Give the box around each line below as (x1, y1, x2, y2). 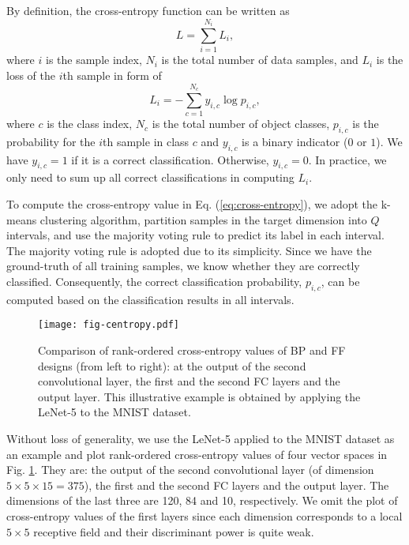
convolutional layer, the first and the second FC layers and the (38, 373, 340, 389)
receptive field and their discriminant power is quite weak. (33, 523, 314, 539)
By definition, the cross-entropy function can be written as (6, 2, 290, 18)
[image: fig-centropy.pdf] (38, 319, 179, 331)
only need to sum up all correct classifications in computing (6, 169, 295, 186)
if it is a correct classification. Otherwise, (71, 151, 269, 167)
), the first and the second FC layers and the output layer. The (84, 476, 389, 493)
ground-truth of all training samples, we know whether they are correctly (6, 257, 360, 274)
